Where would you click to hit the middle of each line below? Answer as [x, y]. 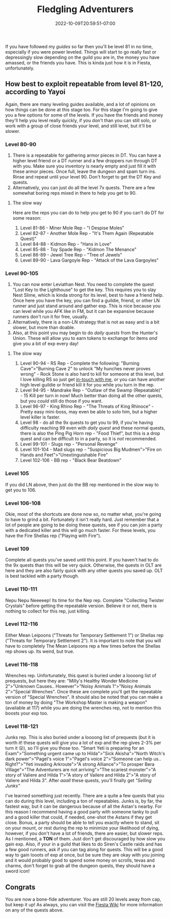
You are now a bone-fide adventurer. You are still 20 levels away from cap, [83, 899]
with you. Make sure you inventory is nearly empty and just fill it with [84, 166]
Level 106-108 [23, 503]
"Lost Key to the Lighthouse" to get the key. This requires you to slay [84, 290]
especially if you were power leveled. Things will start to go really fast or [81, 52]
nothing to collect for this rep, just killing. [48, 611]
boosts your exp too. [27, 713]
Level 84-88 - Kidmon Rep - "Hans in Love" [66, 244]
